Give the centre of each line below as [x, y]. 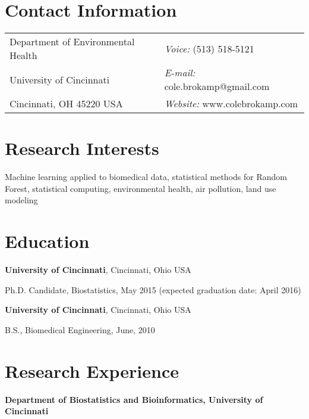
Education [47, 241]
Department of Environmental [72, 42]
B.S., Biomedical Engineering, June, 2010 [80, 329]
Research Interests [82, 148]
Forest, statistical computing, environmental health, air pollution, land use [141, 188]
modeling [21, 200]
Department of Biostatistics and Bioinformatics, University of [134, 399]
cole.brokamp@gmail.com [217, 86]
